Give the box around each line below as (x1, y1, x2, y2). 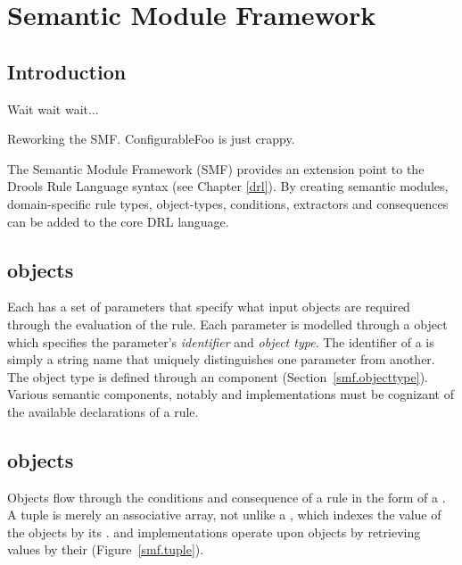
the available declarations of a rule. (7, 402, 199, 420)
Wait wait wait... (7, 99, 99, 118)
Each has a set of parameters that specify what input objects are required (7, 297, 410, 316)
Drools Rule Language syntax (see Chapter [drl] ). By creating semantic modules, (7, 177, 449, 195)
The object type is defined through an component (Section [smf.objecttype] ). (7, 367, 428, 386)
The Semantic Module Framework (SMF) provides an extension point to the (7, 159, 425, 178)
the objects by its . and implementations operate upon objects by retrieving (7, 522, 421, 541)
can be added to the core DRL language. (7, 212, 229, 230)
